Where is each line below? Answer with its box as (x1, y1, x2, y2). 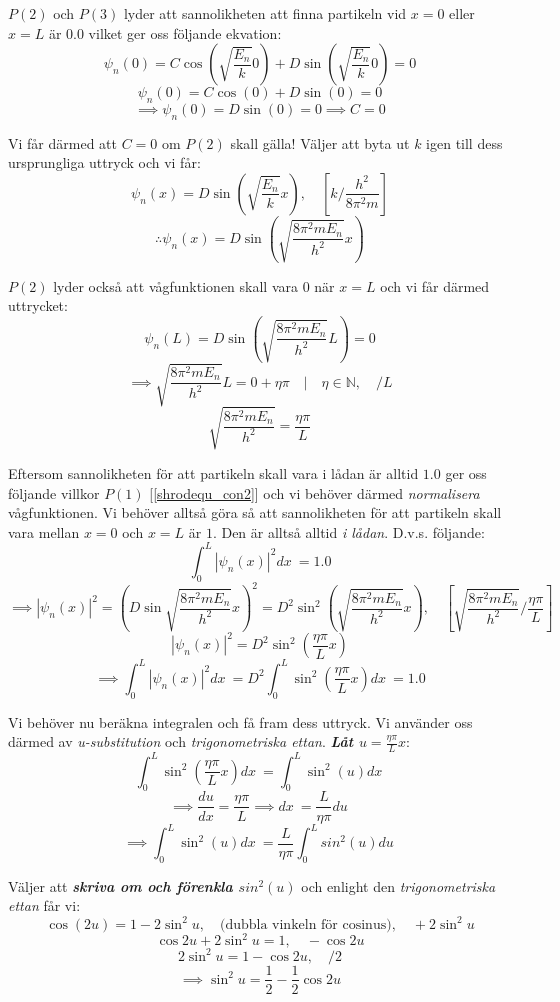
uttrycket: (8, 295, 68, 316)
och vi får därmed (380, 275, 490, 296)
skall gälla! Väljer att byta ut (230, 132, 410, 153)
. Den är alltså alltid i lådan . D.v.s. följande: (212, 521, 485, 542)
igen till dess (426, 132, 503, 153)
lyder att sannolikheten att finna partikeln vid (123, 3, 407, 23)
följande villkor (8, 482, 100, 503)
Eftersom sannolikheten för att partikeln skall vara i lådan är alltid (8, 462, 419, 483)
